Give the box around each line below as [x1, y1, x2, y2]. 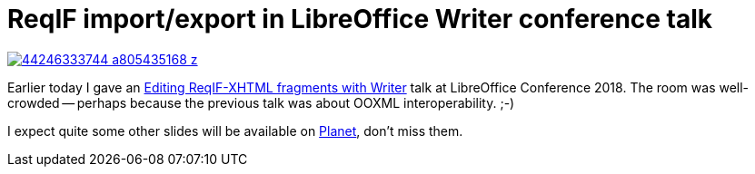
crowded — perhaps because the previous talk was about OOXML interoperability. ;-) [7, 94, 515, 111]
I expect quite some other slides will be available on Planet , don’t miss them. [7, 122, 463, 139]
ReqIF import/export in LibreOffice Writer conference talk [7, 4, 713, 34]
